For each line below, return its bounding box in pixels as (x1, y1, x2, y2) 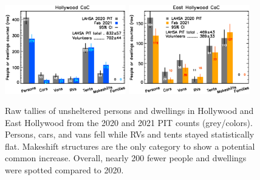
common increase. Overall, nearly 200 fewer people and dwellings (5, 152, 247, 164)
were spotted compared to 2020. (5, 164, 124, 176)
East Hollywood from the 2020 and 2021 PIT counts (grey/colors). (5, 116, 253, 128)
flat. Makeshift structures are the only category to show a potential (5, 139, 255, 152)
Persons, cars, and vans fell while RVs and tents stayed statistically (5, 128, 255, 141)
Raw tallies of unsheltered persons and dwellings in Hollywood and (5, 104, 254, 117)
